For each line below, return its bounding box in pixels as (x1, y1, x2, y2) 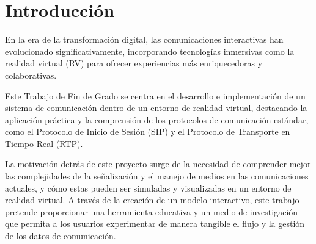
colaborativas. (5, 68, 57, 81)
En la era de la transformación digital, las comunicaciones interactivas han (5, 33, 284, 46)
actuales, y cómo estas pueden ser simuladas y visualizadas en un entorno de (5, 181, 292, 194)
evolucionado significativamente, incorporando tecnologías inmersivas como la (5, 45, 295, 57)
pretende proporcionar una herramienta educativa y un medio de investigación (5, 205, 298, 218)
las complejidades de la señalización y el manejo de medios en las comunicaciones (5, 170, 309, 182)
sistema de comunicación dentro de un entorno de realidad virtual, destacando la (5, 101, 307, 114)
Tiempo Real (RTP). (5, 137, 83, 149)
